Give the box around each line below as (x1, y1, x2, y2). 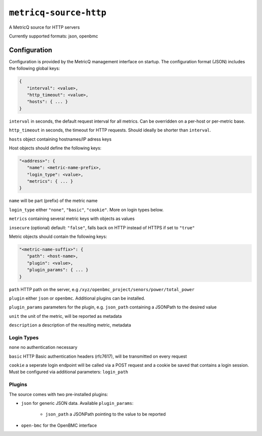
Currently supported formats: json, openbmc (9, 33, 98, 39)
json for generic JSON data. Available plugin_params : (21, 400, 133, 406)
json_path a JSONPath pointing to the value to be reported (45, 411, 166, 417)
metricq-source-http (9, 7, 107, 18)
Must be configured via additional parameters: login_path (9, 369, 129, 375)
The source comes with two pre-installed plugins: (9, 391, 108, 397)
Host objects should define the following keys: (9, 145, 102, 151)
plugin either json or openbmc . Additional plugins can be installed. (9, 295, 146, 301)
